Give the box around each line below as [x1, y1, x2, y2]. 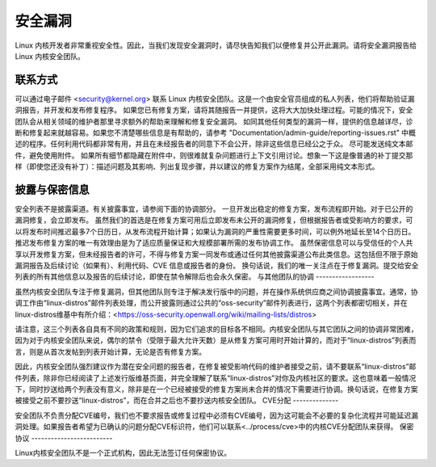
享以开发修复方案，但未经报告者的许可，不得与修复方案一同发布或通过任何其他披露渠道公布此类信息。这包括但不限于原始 [15, 249, 418, 259]
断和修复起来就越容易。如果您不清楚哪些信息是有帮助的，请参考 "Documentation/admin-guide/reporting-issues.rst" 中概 [15, 128, 416, 137]
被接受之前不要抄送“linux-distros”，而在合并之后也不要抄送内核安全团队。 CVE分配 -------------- [15, 396, 339, 406]
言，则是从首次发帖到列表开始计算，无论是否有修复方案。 [15, 347, 206, 356]
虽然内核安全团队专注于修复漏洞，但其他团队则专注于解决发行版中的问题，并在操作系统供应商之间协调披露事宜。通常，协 [15, 287, 418, 297]
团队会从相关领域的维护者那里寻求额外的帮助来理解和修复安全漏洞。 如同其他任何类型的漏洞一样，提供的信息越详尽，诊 [15, 116, 413, 126]
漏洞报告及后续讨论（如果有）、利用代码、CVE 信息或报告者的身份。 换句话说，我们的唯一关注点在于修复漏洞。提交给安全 [15, 261, 419, 271]
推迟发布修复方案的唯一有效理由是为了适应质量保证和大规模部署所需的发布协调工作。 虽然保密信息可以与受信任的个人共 [15, 238, 413, 248]
